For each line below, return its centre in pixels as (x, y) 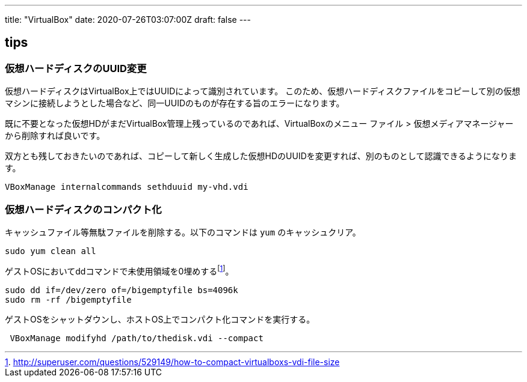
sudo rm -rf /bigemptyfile (68, 299)
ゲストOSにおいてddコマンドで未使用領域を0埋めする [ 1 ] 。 (119, 270)
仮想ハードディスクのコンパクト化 (83, 209)
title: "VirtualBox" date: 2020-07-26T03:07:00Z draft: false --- (128, 20)
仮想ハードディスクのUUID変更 (76, 68)
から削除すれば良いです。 (55, 136)
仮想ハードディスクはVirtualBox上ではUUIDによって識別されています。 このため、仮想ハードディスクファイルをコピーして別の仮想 (263, 91)
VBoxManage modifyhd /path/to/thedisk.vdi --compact (137, 338)
